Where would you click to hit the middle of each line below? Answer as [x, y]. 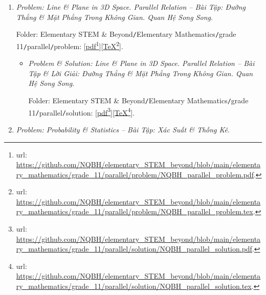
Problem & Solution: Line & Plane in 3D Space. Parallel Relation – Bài [141, 63]
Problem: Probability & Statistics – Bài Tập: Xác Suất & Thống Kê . [123, 129]
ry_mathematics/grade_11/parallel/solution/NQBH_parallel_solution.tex [134, 286]
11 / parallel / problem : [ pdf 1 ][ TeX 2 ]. [70, 45]
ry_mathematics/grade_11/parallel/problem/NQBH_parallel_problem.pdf [135, 174]
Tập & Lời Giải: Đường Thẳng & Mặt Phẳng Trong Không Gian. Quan [141, 73]
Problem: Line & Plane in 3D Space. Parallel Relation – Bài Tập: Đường [131, 7]
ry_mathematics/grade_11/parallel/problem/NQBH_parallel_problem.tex [135, 211]
